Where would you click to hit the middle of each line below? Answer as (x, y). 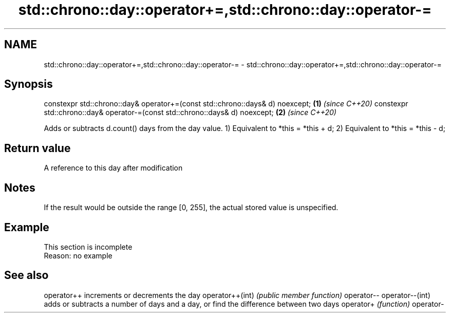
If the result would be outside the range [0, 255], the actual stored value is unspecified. (191, 208)
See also (26, 275)
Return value (38, 148)
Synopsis (29, 84)
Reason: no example (78, 255)
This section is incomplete (88, 247)
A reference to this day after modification (113, 168)
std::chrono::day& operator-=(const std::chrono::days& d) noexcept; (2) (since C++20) (190, 113)
